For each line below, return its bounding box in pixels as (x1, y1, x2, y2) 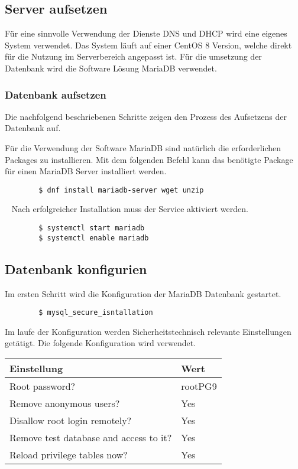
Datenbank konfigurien (5, 259, 147, 278)
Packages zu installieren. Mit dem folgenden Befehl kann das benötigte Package (5, 153, 293, 165)
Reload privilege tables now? (9, 447, 128, 461)
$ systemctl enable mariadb (38, 233, 149, 242)
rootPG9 (181, 379, 217, 393)
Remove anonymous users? (9, 396, 120, 410)
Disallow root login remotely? (9, 413, 132, 427)
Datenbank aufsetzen (5, 87, 106, 102)
